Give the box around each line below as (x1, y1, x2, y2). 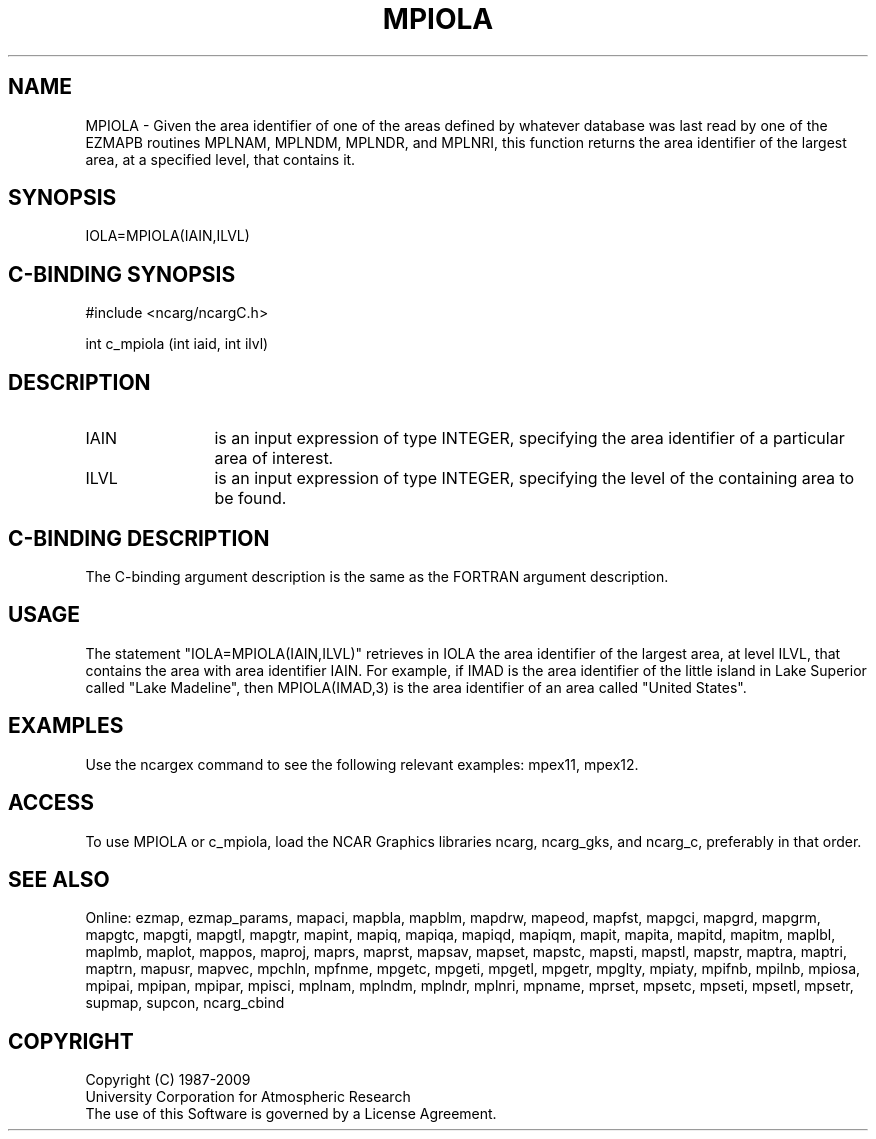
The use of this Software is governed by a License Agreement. (85, 1105, 497, 1123)
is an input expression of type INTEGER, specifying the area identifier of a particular (214, 428, 845, 449)
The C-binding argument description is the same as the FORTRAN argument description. (85, 567, 669, 585)
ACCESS (8, 790, 95, 816)
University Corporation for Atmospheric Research (85, 1088, 411, 1106)
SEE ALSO (8, 866, 110, 892)
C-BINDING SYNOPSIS (8, 261, 236, 287)
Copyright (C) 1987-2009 (85, 1071, 251, 1089)
